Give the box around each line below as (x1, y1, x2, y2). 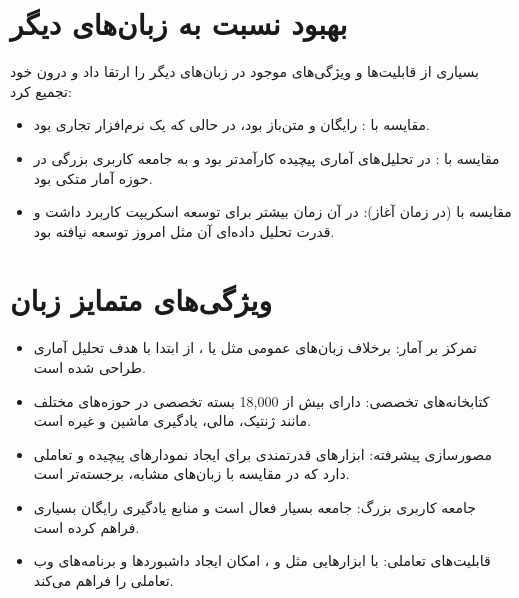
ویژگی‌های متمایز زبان (10, 279, 272, 320)
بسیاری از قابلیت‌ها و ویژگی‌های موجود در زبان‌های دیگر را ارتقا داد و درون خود (10, 61, 479, 82)
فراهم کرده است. (33, 516, 140, 537)
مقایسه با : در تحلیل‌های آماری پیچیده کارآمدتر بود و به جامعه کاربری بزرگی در (33, 147, 500, 168)
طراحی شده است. (33, 357, 146, 377)
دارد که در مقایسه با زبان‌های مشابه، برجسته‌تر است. (33, 463, 350, 484)
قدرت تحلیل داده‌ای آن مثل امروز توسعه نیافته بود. (33, 220, 335, 241)
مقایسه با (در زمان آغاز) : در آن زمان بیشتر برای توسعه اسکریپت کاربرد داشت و (33, 201, 512, 222)
